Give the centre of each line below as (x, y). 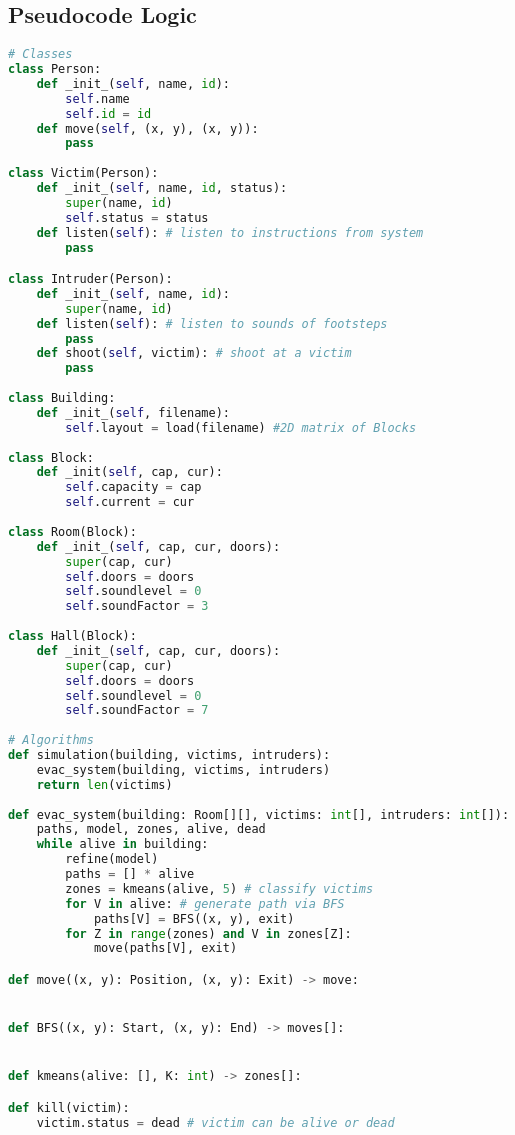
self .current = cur (130, 502)
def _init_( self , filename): (133, 412)
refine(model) (112, 859)
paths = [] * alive (130, 874)
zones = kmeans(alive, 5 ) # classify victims (219, 888)
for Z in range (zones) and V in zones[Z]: (208, 933)
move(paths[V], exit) (165, 948)
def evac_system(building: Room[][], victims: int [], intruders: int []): (259, 814)
